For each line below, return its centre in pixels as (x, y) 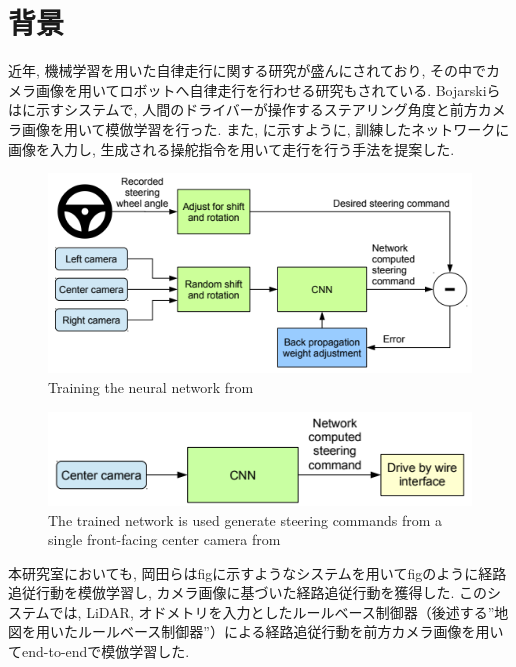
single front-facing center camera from (164, 539)
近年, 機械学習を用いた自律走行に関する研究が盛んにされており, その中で (247, 70)
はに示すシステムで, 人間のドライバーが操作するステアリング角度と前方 (243, 109)
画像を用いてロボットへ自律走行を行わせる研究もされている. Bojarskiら (268, 89)
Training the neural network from (151, 386)
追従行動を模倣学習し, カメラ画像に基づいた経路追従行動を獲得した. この (248, 592)
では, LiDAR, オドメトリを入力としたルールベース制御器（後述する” (272, 611)
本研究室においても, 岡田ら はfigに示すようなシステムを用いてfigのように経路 (257, 572)
